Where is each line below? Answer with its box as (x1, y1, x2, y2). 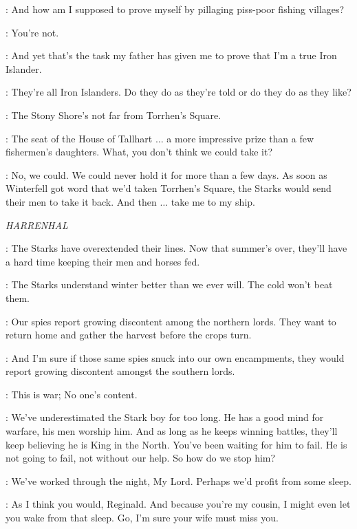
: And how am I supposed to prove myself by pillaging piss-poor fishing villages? (6, 2, 345, 16)
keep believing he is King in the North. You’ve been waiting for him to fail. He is (6, 437, 347, 451)
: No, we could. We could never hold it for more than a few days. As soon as (6, 167, 327, 182)
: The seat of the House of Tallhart (6, 131, 153, 145)
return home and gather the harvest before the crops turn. (6, 327, 252, 342)
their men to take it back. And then (6, 194, 157, 208)
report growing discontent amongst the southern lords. (6, 364, 235, 378)
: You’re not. (6, 25, 59, 39)
